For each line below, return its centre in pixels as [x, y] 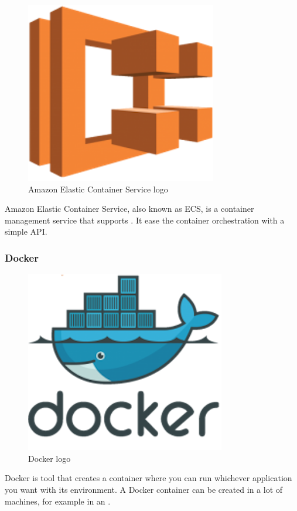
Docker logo [49, 458]
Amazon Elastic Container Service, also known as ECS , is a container [129, 209]
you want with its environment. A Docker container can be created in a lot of [144, 489]
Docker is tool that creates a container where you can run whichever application [148, 478]
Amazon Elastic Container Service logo [98, 189]
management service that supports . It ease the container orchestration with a [145, 220]
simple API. [26, 231]
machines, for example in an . [58, 501]
